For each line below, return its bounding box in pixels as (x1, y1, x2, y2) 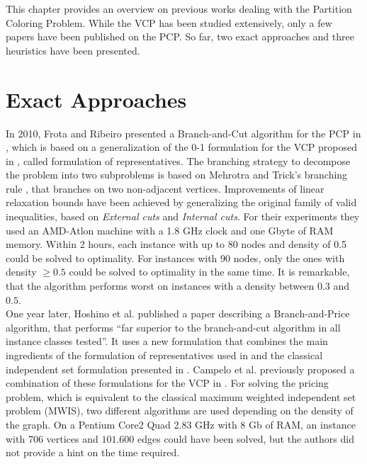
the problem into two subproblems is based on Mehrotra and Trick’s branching (6, 167, 348, 182)
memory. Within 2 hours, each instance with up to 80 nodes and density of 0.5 (6, 237, 347, 251)
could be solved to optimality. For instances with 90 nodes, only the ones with (6, 250, 345, 265)
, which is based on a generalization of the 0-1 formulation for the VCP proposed (6, 140, 358, 154)
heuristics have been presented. (6, 43, 140, 57)
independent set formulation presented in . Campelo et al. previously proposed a (6, 361, 355, 376)
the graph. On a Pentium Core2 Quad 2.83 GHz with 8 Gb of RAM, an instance (6, 417, 356, 431)
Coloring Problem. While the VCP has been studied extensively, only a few (6, 15, 332, 30)
